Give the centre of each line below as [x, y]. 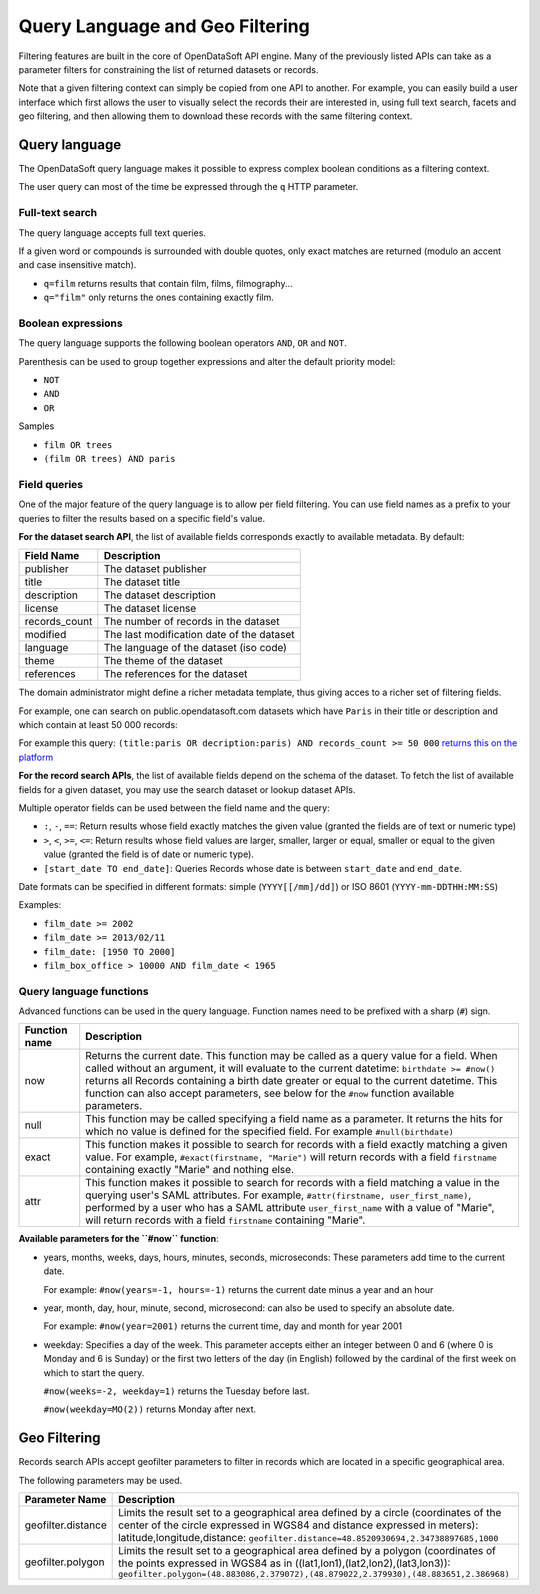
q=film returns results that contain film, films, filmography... [168, 283]
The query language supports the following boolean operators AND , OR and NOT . [182, 343]
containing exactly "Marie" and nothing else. [190, 1170]
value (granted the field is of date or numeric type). [149, 854]
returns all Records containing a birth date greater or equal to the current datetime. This [291, 1081]
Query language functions [83, 991]
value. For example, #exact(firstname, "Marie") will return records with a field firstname [291, 1157]
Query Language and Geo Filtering [164, 26]
